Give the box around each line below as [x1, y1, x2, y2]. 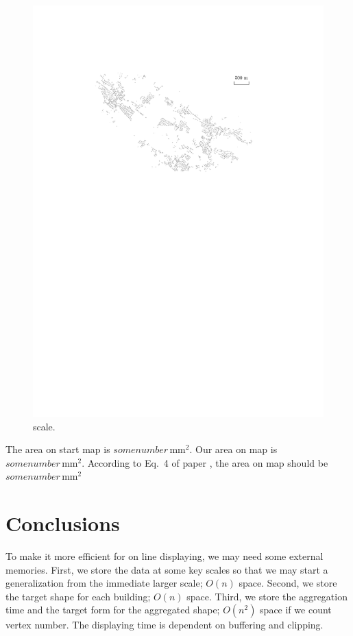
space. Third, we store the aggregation [186, 589, 348, 603]
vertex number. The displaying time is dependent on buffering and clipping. [5, 617, 324, 632]
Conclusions [5, 509, 120, 537]
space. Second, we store [239, 576, 337, 590]
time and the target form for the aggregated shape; [5, 602, 220, 617]
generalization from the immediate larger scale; [5, 576, 203, 590]
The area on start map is [5, 442, 110, 456]
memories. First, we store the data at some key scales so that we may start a [5, 562, 328, 576]
